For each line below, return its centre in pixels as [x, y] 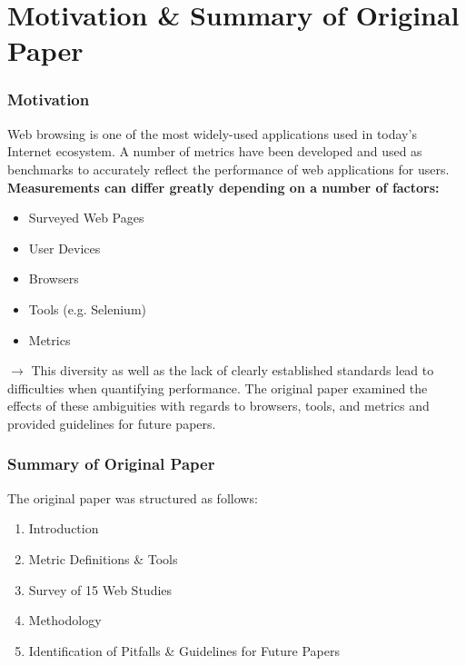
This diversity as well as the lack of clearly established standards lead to [233, 370]
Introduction [64, 528]
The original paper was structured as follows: [133, 497]
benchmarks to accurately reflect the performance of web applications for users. [228, 169]
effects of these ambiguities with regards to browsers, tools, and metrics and [218, 406]
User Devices [64, 248]
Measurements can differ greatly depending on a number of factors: [223, 187]
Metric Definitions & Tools [103, 558]
